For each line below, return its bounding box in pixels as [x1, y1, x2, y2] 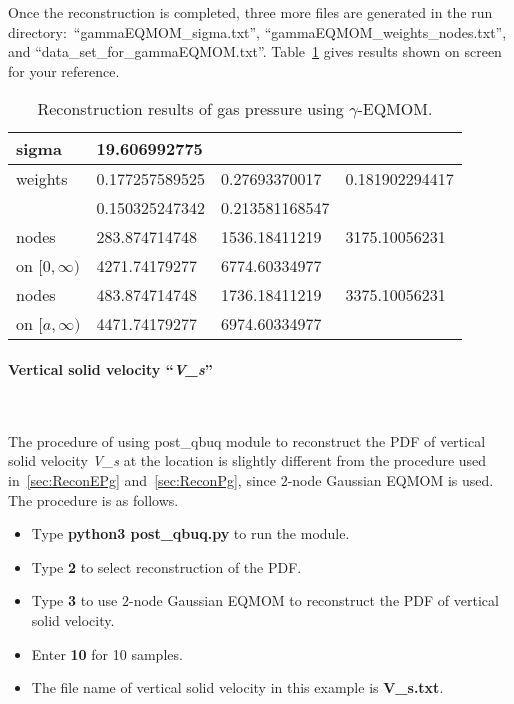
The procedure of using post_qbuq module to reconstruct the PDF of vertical [8, 430, 486, 451]
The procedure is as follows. [8, 489, 179, 510]
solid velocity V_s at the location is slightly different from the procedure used [8, 450, 487, 471]
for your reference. [8, 60, 120, 81]
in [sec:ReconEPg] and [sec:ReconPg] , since [8, 469, 277, 490]
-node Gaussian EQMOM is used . [287, 469, 494, 490]
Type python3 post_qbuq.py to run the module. [31, 523, 350, 544]
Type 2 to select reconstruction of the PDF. [31, 556, 302, 577]
